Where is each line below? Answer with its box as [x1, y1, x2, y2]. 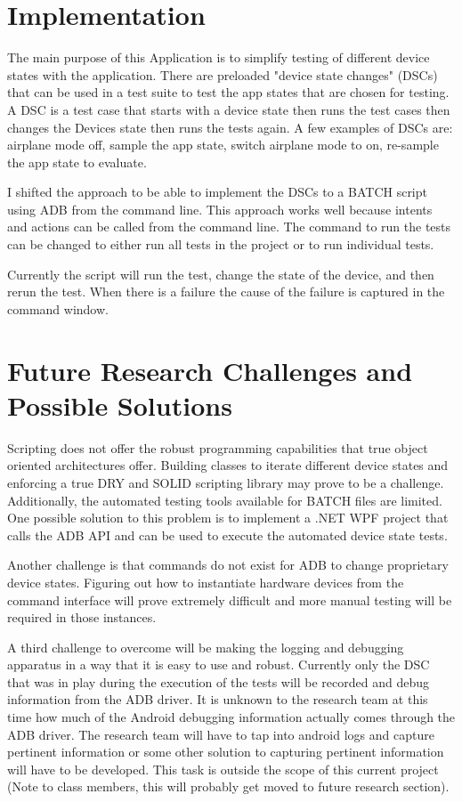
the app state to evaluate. [7, 152, 147, 171]
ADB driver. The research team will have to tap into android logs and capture [7, 725, 434, 743]
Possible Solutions [7, 386, 232, 423]
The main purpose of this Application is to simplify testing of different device [7, 48, 430, 67]
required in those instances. [7, 608, 157, 627]
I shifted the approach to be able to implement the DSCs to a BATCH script [7, 182, 427, 201]
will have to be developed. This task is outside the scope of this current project [7, 759, 439, 778]
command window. [7, 299, 109, 318]
